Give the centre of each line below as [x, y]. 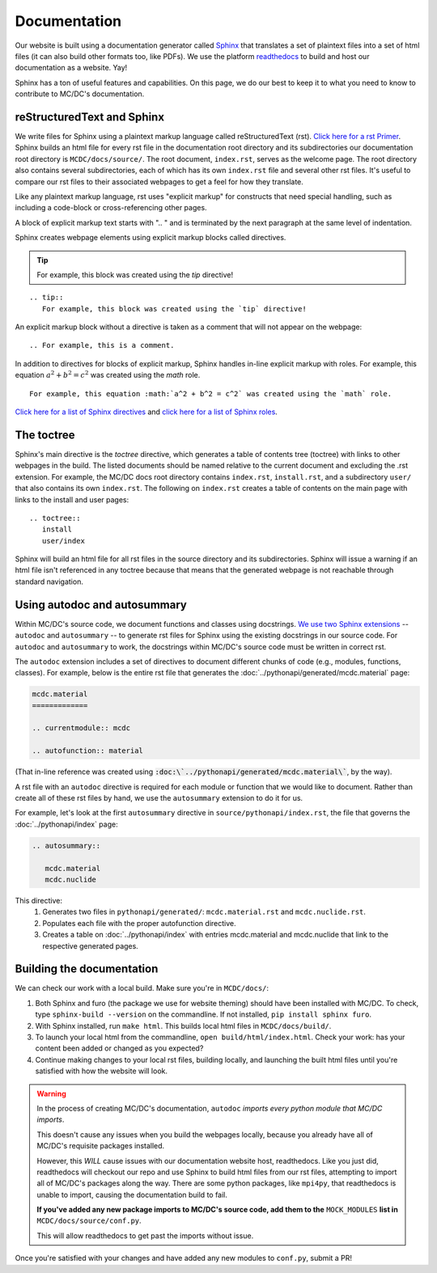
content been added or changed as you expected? [119, 1048]
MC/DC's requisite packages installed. [101, 1146]
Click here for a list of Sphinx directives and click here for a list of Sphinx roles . [146, 412]
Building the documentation [87, 969]
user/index [63, 541]
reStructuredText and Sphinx [90, 117]
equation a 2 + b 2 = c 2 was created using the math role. [108, 374]
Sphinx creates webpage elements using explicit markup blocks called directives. [151, 238]
